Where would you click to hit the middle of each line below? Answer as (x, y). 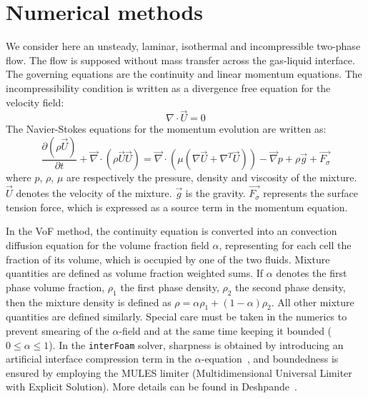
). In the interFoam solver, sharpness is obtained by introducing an (196, 344)
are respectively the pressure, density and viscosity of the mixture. (212, 177)
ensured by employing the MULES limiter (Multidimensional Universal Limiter (179, 372)
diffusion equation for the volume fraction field (108, 244)
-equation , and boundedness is (270, 359)
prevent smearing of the (58, 330)
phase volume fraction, (55, 287)
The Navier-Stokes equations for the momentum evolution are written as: (166, 129)
